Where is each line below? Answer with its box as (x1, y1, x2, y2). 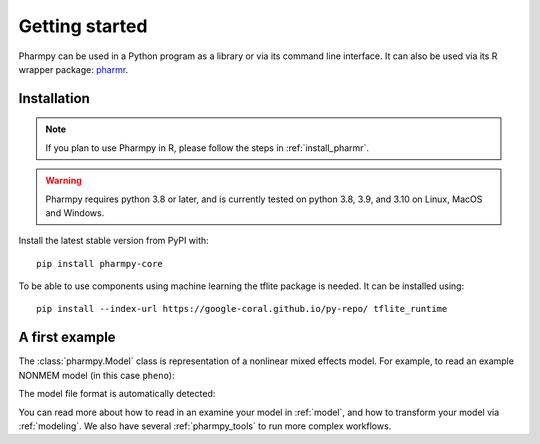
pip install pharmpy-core (36, 258, 164, 269)
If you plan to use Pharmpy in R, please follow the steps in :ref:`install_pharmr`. (45, 141, 370, 154)
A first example (18, 329, 116, 346)
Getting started (18, 15, 148, 37)
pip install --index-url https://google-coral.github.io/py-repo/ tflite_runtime (36, 303, 448, 315)
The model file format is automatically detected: (18, 388, 216, 400)
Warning (45, 175, 82, 187)
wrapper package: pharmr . (18, 63, 129, 75)
